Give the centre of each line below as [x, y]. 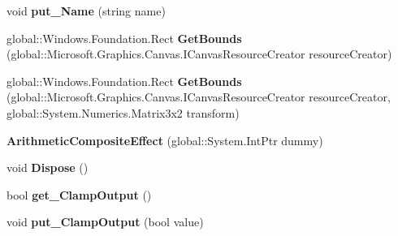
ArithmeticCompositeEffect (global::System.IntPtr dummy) [165, 140]
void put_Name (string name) [86, 11]
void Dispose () [48, 167]
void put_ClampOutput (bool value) [105, 222]
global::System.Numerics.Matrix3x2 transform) [123, 112]
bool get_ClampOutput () [79, 194]
